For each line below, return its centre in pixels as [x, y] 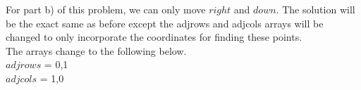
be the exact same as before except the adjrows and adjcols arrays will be [165, 23]
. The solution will [316, 9]
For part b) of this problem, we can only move [106, 9]
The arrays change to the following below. [96, 50]
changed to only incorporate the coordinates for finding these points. [154, 37]
